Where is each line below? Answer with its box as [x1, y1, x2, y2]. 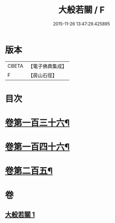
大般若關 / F [58, 4, 105, 16]
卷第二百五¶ [5, 166, 53, 177]
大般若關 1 [5, 210, 35, 219]
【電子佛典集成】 [28, 63, 67, 70]
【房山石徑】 [28, 72, 57, 78]
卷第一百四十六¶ [5, 142, 70, 152]
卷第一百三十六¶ [5, 117, 70, 129]
